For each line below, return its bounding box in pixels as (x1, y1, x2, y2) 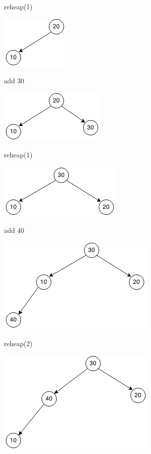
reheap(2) (4, 338, 33, 348)
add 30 (4, 76, 24, 86)
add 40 (4, 225, 24, 235)
